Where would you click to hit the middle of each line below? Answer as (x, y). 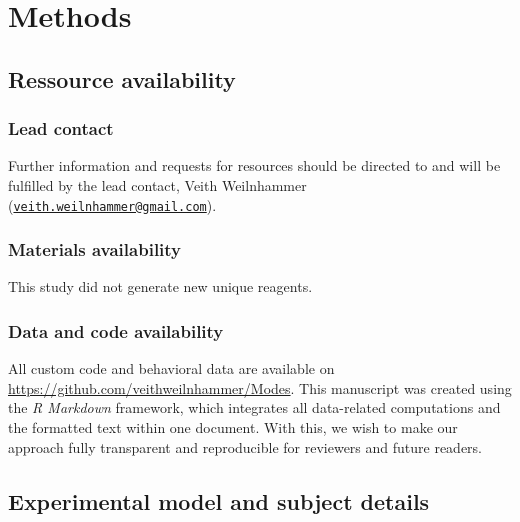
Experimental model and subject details (219, 500)
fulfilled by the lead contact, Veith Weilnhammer (157, 184)
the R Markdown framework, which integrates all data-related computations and (254, 407)
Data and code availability (116, 330)
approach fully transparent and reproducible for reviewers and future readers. (245, 446)
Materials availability (95, 249)
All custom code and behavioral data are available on (171, 368)
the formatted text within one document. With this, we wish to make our (233, 427)
